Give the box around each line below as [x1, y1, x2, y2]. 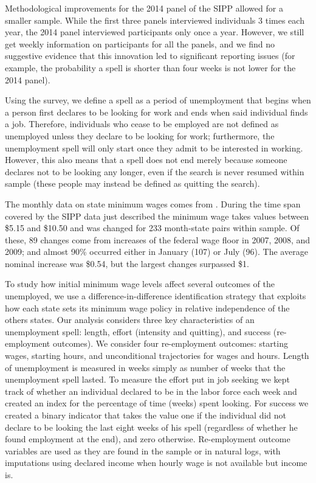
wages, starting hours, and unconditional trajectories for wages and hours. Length [5, 349, 309, 362]
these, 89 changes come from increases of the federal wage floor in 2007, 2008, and [5, 233, 311, 246]
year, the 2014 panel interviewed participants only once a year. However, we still [5, 26, 304, 38]
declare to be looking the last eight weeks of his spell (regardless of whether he [5, 420, 298, 433]
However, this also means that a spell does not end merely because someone [5, 153, 287, 166]
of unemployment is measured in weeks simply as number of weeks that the [5, 361, 286, 374]
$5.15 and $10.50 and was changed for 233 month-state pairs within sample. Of [5, 221, 300, 234]
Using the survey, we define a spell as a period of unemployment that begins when [5, 94, 311, 106]
